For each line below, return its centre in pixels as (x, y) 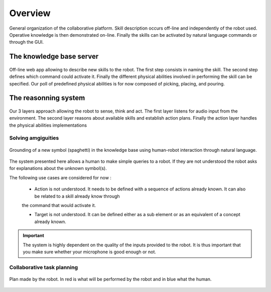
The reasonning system (47, 98)
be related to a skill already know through (77, 196)
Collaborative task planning (43, 267)
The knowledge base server (54, 57)
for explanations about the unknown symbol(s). (58, 168)
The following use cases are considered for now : (60, 177)
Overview (30, 13)
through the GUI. (26, 42)
